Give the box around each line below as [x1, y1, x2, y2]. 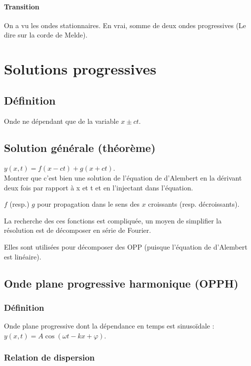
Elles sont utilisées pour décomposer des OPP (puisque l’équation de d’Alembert [4, 241, 248, 252]
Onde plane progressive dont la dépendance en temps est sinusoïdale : [4, 321, 215, 331]
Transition [4, 1, 39, 11]
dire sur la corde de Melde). [4, 30, 88, 40]
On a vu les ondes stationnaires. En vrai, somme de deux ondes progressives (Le [4, 20, 246, 30]
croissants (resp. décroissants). [148, 199, 240, 209]
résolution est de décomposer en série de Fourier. [4, 225, 151, 235]
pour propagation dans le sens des [37, 199, 140, 209]
